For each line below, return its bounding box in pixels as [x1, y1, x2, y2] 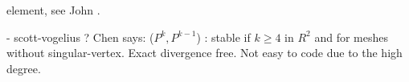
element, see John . [6, 2, 100, 18]
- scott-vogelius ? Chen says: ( [6, 28, 154, 45]
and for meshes [314, 28, 388, 45]
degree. [6, 59, 41, 76]
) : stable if [196, 28, 251, 45]
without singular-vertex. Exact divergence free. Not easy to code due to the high [6, 44, 403, 61]
